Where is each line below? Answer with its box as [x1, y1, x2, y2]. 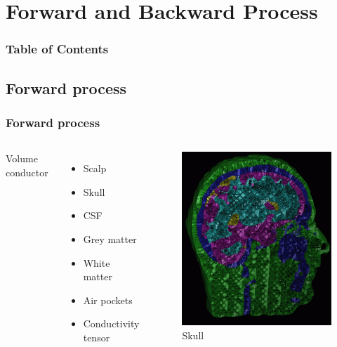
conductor [6, 164, 48, 179]
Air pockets [83, 292, 133, 307]
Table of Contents [6, 40, 109, 58]
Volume [6, 151, 38, 166]
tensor [83, 329, 110, 344]
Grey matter [83, 232, 137, 246]
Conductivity [83, 316, 140, 331]
